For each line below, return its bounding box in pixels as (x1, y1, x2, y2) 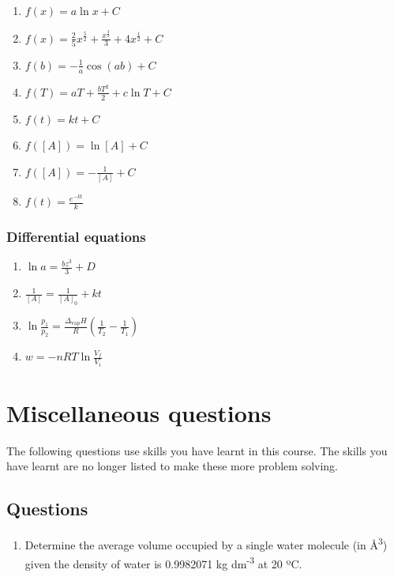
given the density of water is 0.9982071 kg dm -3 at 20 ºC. (24, 552, 302, 571)
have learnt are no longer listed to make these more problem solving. (6, 458, 338, 474)
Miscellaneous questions (6, 396, 272, 428)
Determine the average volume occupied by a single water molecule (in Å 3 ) (24, 534, 388, 552)
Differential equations (6, 226, 146, 246)
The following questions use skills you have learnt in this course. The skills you (6, 442, 388, 458)
